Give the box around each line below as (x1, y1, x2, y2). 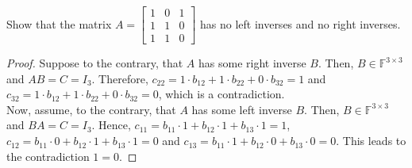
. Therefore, (91, 70, 148, 86)
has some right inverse (198, 55, 306, 71)
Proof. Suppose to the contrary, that (6, 55, 183, 71)
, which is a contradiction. (158, 86, 285, 102)
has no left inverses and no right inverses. (199, 15, 401, 32)
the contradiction (6, 147, 90, 164)
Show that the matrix (6, 15, 112, 32)
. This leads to (336, 132, 406, 149)
